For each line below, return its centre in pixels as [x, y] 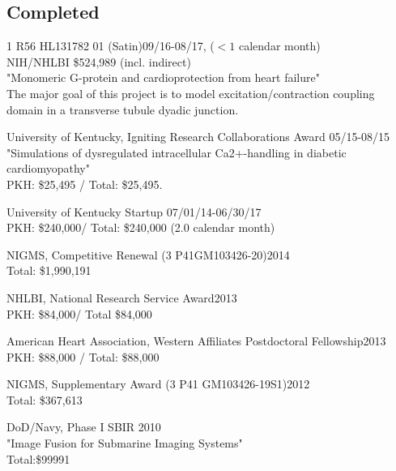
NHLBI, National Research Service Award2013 [122, 297]
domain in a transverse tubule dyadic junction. [123, 109]
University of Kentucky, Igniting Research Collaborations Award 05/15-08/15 [198, 137]
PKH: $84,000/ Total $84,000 [79, 313]
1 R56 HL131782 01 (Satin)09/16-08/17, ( [111, 46]
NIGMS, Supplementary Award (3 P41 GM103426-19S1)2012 [158, 384]
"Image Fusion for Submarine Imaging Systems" [125, 443]
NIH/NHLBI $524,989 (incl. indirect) [99, 61]
